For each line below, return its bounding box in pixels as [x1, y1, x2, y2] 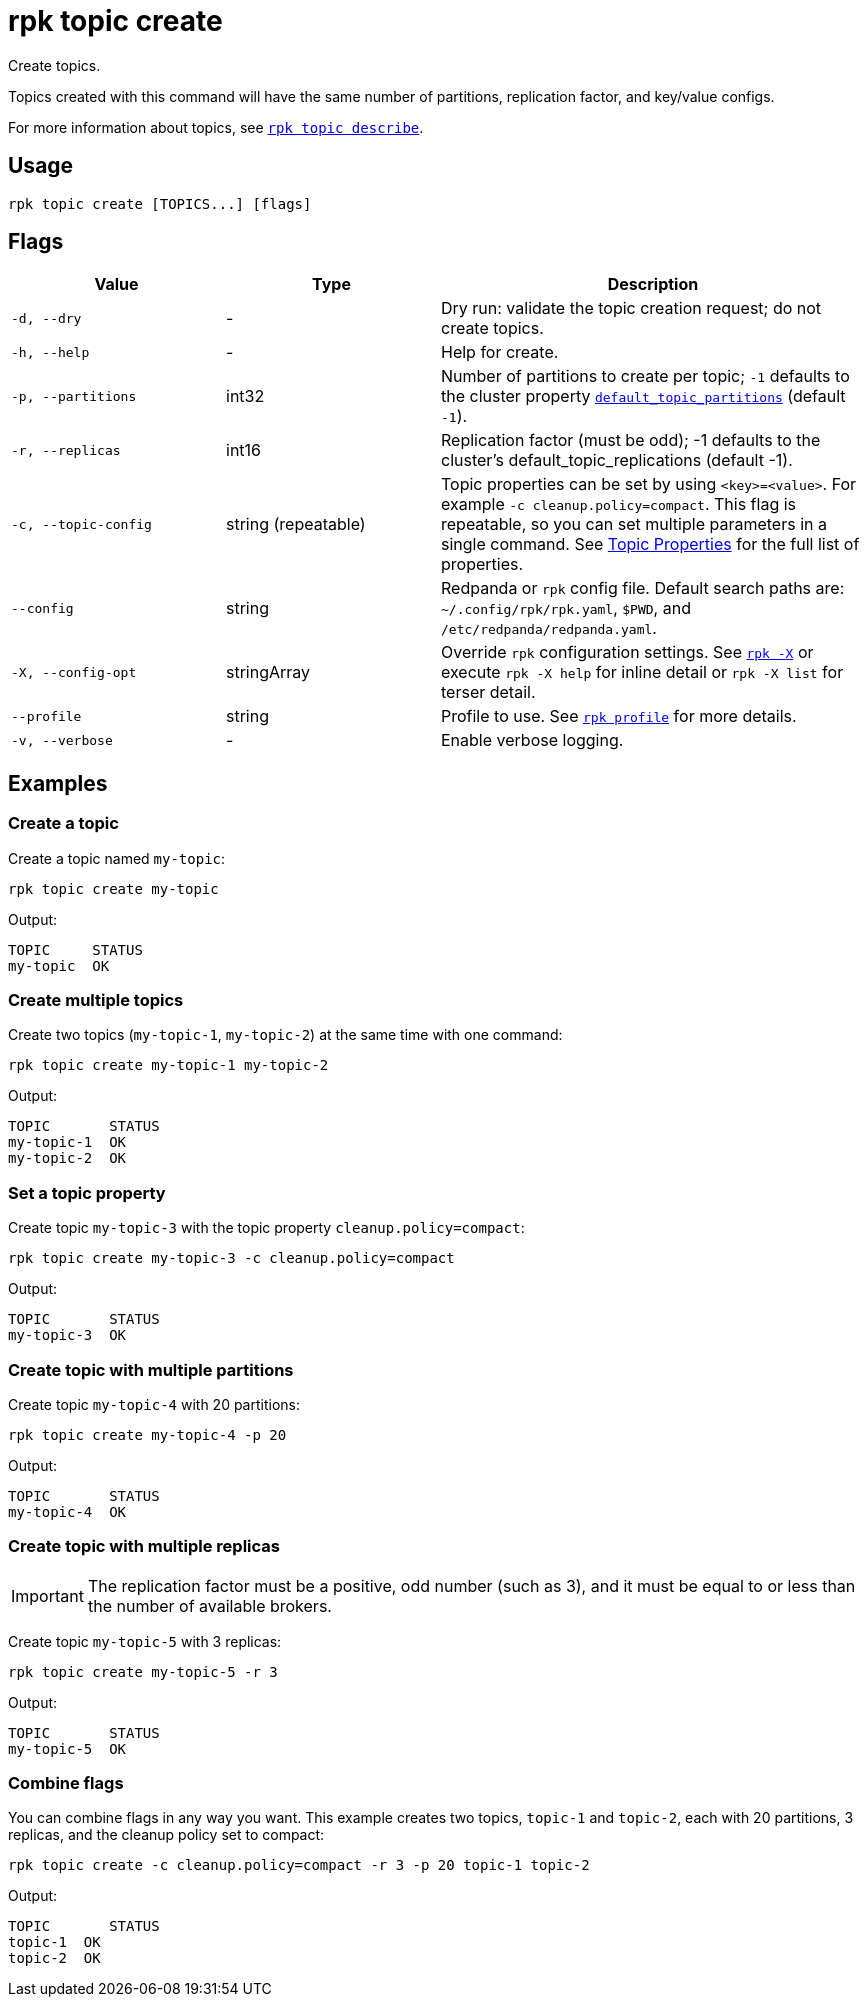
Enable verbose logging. [441, 730, 624, 751]
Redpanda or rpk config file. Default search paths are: [441, 578, 845, 599]
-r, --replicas [11, 442, 121, 458]
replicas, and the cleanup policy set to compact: [8, 1826, 325, 1844]
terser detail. [441, 682, 536, 703]
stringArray [226, 662, 311, 683]
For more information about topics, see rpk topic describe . [8, 118, 424, 136]
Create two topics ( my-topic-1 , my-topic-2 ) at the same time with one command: [8, 1026, 563, 1044]
